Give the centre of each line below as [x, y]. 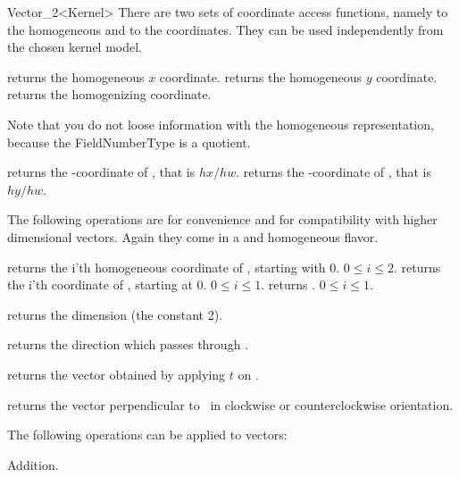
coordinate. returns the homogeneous [261, 76]
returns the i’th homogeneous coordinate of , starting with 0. [174, 267]
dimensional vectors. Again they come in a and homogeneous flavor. [193, 236]
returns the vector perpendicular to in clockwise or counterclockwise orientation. [230, 404]
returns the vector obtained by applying [117, 374]
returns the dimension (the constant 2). [115, 314]
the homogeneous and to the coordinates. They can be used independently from [225, 29]
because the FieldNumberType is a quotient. [129, 142]
